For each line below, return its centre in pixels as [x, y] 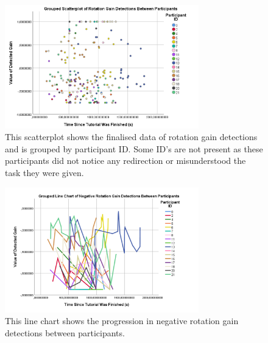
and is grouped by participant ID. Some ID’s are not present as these [134, 148]
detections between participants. [65, 332]
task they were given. [44, 173]
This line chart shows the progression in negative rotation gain [122, 321]
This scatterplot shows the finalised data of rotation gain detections [131, 137]
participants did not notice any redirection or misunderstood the [125, 161]
